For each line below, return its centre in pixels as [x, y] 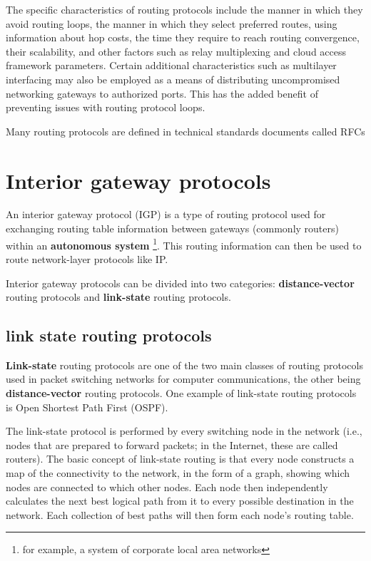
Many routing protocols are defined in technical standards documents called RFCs [185, 131]
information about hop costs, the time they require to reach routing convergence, [183, 37]
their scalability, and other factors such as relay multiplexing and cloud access [176, 51]
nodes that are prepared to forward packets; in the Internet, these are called [172, 444]
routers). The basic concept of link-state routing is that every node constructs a [180, 459]
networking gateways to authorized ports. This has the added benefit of [162, 93]
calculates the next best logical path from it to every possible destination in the [180, 501]
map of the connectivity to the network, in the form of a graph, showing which [178, 473]
